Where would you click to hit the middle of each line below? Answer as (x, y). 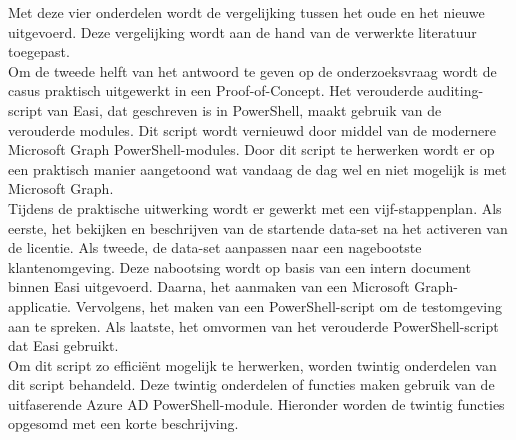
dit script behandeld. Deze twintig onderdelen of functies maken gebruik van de (251, 384)
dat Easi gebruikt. (63, 345)
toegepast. (39, 51)
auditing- (455, 90)
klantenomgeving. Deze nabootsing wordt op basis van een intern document (239, 266)
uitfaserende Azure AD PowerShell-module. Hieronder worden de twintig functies (256, 403)
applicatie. (40, 305)
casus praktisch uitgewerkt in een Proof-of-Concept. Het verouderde (216, 90)
